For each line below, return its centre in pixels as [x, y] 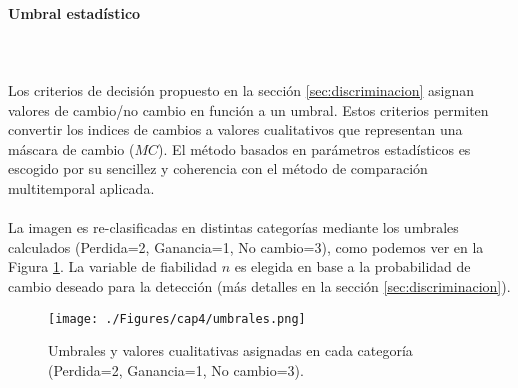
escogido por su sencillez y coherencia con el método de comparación [218, 168]
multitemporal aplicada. [81, 187]
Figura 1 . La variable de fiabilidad [112, 266]
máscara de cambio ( [71, 148]
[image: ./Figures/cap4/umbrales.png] [177, 318]
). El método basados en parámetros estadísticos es [314, 148]
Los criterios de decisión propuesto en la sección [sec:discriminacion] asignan [241, 89]
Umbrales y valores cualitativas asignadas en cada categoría [230, 350]
